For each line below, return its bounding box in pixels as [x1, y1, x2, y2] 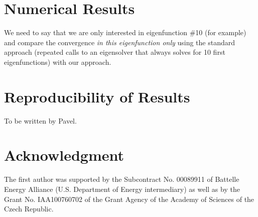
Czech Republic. [4, 203, 54, 214]
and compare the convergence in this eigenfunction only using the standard [4, 37, 235, 47]
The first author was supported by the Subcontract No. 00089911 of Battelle [4, 174, 239, 184]
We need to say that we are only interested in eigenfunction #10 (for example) [4, 27, 246, 38]
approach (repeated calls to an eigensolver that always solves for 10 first [4, 47, 225, 57]
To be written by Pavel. [4, 115, 77, 126]
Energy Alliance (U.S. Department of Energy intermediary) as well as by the [4, 183, 240, 194]
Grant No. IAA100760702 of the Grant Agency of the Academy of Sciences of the [4, 193, 254, 204]
